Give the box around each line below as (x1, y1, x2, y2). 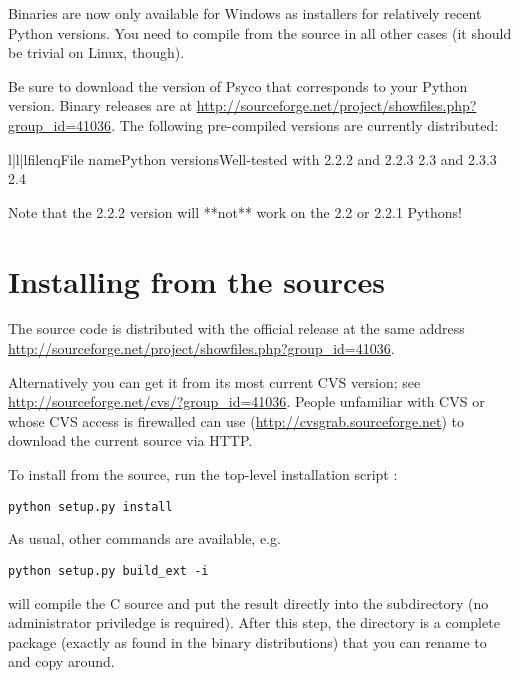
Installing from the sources (8, 260, 385, 301)
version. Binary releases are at (8, 95, 193, 116)
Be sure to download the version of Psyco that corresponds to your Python (8, 75, 468, 96)
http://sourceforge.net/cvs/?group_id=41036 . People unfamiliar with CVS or (8, 391, 485, 412)
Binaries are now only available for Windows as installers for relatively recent (8, 3, 482, 23)
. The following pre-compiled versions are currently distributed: (111, 114, 499, 135)
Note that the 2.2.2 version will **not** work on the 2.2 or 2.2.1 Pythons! (8, 201, 462, 222)
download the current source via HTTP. (8, 430, 253, 451)
